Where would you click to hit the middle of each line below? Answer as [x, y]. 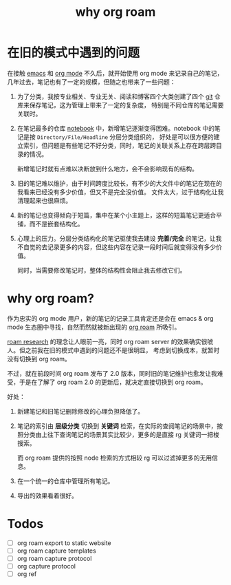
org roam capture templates [56, 551]
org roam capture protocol [54, 558]
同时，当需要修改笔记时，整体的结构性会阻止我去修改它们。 [101, 270]
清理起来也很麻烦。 [44, 200]
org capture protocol [46, 566]
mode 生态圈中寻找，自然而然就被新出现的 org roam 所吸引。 [94, 327]
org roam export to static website [64, 543]
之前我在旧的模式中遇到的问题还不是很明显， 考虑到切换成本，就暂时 [122, 350]
